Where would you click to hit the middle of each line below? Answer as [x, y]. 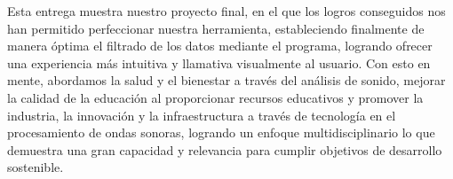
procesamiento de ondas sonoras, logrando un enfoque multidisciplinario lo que [221, 132]
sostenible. [36, 167]
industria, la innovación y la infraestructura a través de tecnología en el [202, 115]
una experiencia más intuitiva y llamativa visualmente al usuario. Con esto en [219, 62]
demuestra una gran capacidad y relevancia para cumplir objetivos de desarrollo [225, 149]
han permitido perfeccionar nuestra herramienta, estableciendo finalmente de [216, 28]
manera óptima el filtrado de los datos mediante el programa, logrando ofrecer [220, 46]
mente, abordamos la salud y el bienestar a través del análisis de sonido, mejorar [226, 80]
